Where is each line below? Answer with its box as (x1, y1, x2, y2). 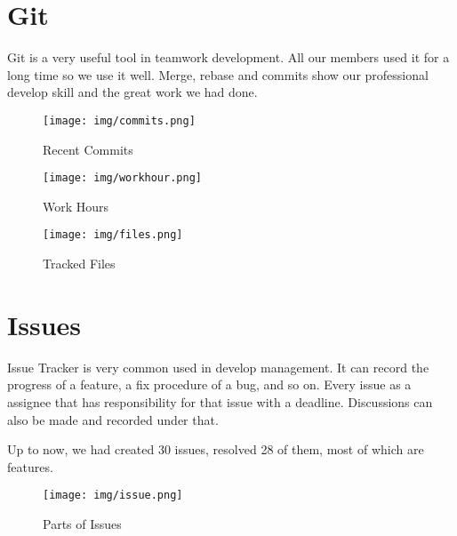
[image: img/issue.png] (43, 489, 183, 502)
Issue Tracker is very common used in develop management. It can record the (7, 357, 429, 376)
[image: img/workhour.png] (43, 172, 202, 185)
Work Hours (43, 196, 109, 215)
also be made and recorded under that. (7, 410, 219, 428)
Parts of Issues (43, 515, 122, 532)
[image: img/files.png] (43, 228, 183, 242)
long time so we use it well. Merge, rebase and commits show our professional (7, 65, 429, 84)
